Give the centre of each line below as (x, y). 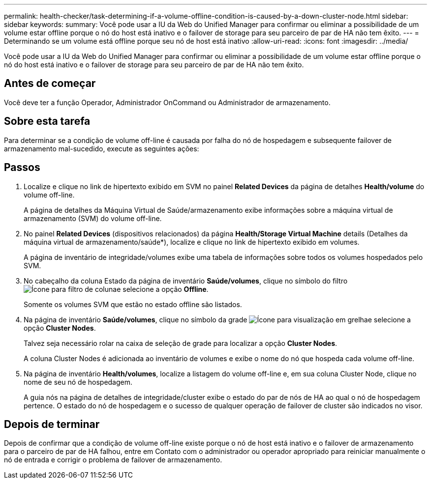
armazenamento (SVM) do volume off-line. (93, 218)
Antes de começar (50, 84)
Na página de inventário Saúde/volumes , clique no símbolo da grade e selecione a (217, 319)
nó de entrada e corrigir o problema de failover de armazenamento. (113, 460)
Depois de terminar (52, 424)
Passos (22, 168)
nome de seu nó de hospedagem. (78, 382)
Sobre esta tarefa (47, 121)
